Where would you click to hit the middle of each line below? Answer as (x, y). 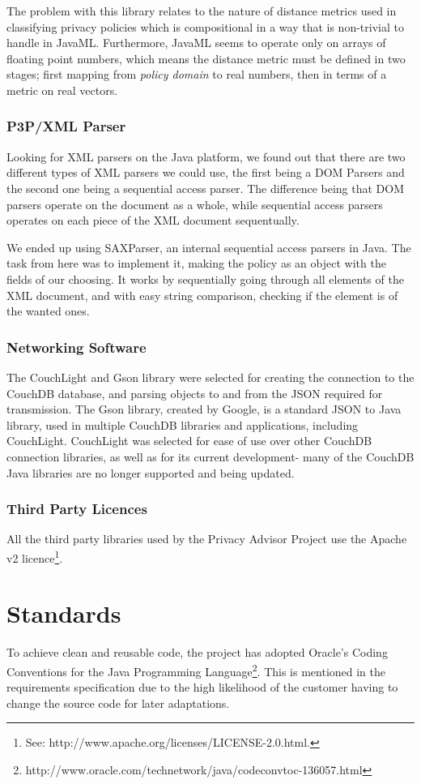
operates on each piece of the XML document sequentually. (153, 220)
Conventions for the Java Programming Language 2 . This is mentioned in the (196, 670)
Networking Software (77, 347)
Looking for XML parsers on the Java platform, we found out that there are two (206, 156)
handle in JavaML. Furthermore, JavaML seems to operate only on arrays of (196, 43)
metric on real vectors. (62, 90)
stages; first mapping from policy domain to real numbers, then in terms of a (197, 74)
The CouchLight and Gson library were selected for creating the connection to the (210, 377)
